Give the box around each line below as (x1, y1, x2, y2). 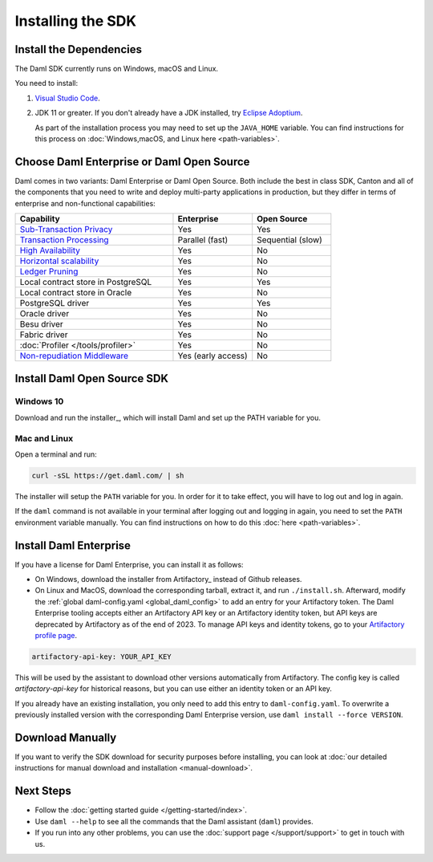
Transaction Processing (19, 234, 109, 246)
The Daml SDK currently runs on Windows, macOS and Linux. (14, 64, 219, 74)
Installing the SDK (14, 12, 136, 30)
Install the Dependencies (14, 43, 143, 56)
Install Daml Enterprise (14, 539, 132, 552)
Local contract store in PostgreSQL (19, 277, 152, 288)
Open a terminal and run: (14, 449, 98, 459)
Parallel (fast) (177, 234, 229, 246)
